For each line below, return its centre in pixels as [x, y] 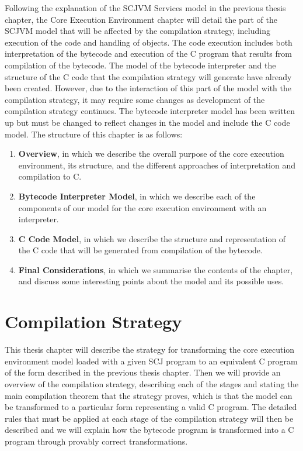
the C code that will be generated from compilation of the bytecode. [140, 250]
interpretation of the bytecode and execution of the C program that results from [148, 54]
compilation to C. [50, 176]
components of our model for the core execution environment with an [142, 207]
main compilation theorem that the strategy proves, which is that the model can [149, 395]
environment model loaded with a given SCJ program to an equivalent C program [151, 361]
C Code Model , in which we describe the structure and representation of [152, 238]
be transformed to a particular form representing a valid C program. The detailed [151, 407]
